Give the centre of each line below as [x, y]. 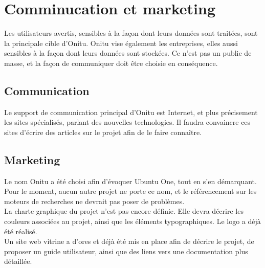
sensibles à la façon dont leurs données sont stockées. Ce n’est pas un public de [128, 53]
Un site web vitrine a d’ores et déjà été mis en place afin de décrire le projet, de [129, 241]
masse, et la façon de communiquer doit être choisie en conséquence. [111, 63]
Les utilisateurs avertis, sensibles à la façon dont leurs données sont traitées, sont [131, 33]
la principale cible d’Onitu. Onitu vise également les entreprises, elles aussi [121, 43]
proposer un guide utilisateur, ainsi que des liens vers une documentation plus [126, 251]
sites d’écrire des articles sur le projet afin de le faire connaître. [103, 132]
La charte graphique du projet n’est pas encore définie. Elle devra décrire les [124, 211]
